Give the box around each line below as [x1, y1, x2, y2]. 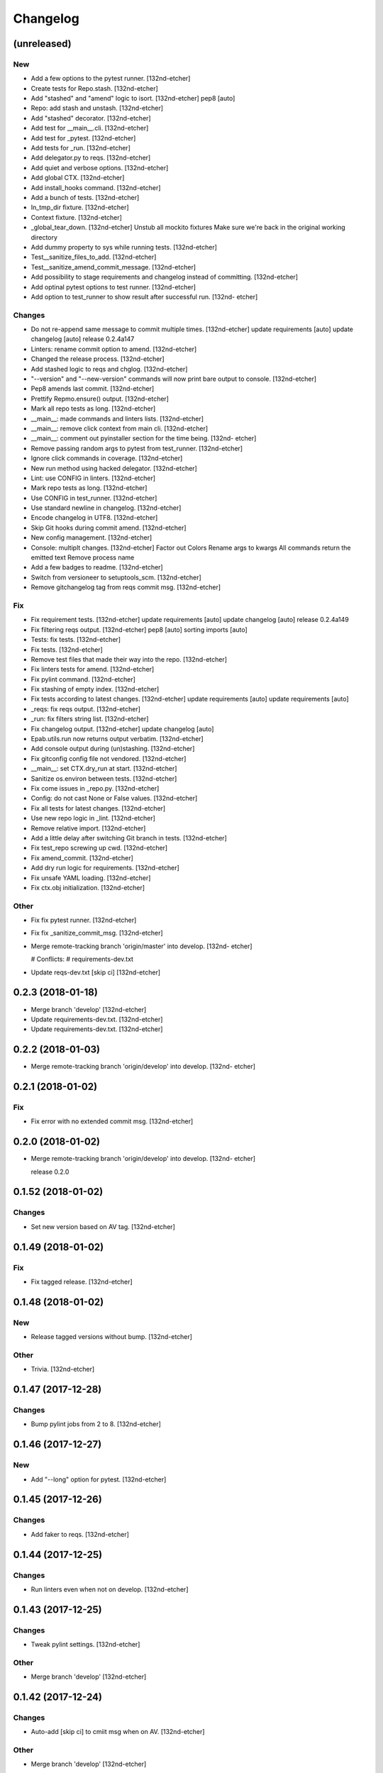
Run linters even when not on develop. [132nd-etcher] [30, 1585, 189, 1594]
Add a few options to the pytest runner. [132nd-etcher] [30, 74, 191, 83]
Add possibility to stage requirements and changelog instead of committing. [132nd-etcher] [30, 273, 298, 282]
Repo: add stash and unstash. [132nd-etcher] [30, 104, 163, 113]
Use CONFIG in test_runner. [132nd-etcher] [30, 494, 157, 502]
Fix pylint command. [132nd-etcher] [30, 674, 136, 684]
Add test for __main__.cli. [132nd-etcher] [30, 124, 149, 133]
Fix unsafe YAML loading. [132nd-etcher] [30, 873, 151, 882]
